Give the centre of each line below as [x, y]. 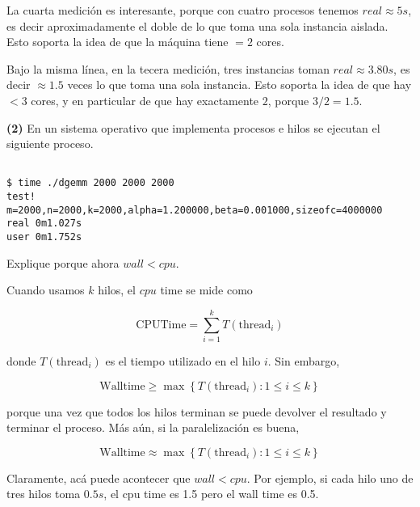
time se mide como [206, 290]
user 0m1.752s [44, 237]
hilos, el [117, 290]
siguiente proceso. [50, 144]
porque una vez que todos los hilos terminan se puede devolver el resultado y [197, 411]
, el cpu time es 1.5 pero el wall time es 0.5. [211, 494]
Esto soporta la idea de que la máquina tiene [118, 42]
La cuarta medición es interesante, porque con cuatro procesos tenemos [183, 10]
